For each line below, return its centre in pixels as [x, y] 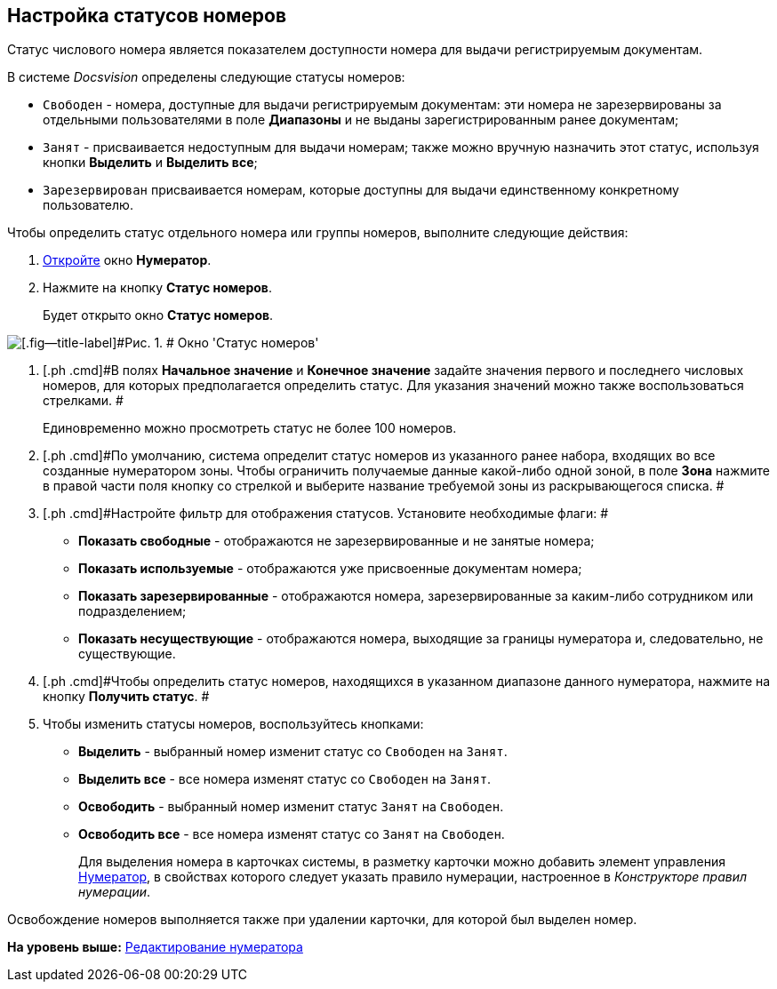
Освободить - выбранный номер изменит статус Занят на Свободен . [291, 807]
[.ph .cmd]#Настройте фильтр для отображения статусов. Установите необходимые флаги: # [326, 514]
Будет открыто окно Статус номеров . [158, 315]
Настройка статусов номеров [147, 16]
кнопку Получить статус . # [126, 697]
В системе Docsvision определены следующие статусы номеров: [206, 77]
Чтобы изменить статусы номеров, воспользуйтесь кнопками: [233, 724]
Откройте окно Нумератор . [127, 260]
